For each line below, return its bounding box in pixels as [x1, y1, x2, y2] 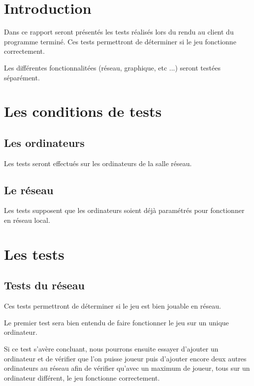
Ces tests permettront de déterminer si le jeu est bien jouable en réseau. [4, 301, 221, 311]
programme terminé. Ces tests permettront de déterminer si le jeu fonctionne [4, 36, 236, 46]
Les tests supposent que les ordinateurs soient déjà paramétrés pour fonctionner [4, 205, 245, 215]
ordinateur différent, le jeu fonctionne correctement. [4, 372, 160, 383]
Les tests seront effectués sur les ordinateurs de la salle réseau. [4, 158, 192, 168]
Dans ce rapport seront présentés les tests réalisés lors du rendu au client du [4, 27, 234, 37]
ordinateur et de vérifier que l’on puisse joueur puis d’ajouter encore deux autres [4, 353, 247, 363]
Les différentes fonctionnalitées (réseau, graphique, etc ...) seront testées [4, 62, 221, 72]
